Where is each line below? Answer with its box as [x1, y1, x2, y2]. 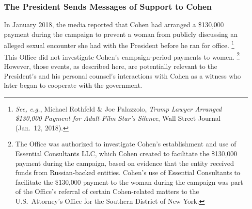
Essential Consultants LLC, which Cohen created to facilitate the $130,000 [15, 148, 237, 159]
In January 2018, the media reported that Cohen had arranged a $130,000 [4, 19, 224, 30]
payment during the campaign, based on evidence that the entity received [15, 158, 234, 168]
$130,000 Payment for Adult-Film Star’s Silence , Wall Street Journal [15, 113, 220, 123]
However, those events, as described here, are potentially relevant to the [4, 61, 217, 71]
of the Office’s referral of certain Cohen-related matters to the [15, 186, 199, 196]
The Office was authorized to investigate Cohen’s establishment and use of [15, 139, 236, 149]
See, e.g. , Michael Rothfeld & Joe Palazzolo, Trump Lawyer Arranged [15, 103, 222, 113]
